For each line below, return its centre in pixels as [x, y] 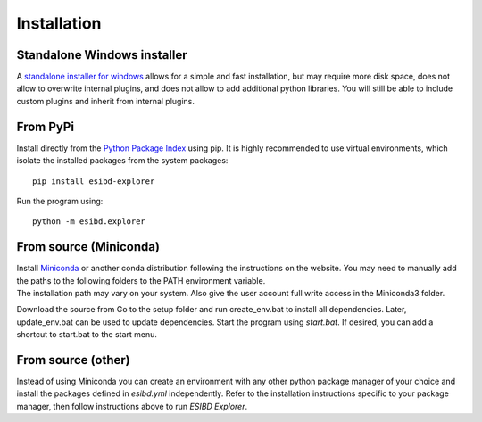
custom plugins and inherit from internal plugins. [106, 101]
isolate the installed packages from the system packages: [122, 161]
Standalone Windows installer [102, 55]
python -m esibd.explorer [89, 222]
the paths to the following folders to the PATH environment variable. [141, 280]
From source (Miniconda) [88, 247]
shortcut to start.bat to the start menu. [87, 335]
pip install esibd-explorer [94, 181]
